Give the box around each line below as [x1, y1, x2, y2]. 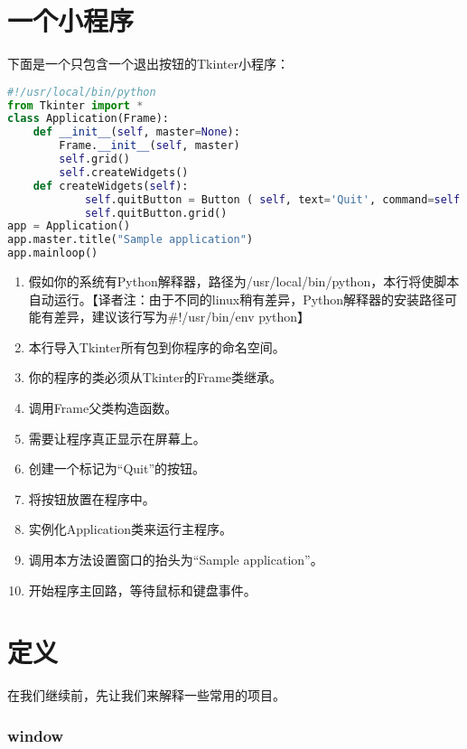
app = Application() [7, 220, 131, 233]
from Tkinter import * [7, 98, 144, 112]
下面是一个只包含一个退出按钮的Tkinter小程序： [7, 54, 289, 73]
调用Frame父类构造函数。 [28, 398, 178, 417]
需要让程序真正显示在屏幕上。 [28, 428, 206, 447]
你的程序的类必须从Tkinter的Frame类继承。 [28, 368, 283, 387]
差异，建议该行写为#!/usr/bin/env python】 [53, 307, 311, 326]
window [7, 724, 64, 746]
